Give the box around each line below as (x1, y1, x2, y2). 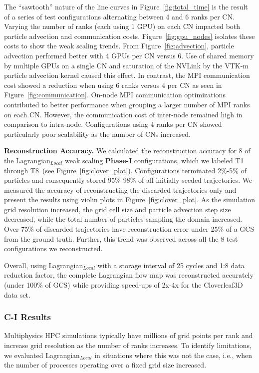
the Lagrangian (4, 155, 50, 165)
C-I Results (4, 311, 51, 323)
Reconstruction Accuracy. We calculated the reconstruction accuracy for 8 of (4, 145, 251, 156)
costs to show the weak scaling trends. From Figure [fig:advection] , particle (4, 40, 234, 51)
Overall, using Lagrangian (4, 260, 83, 270)
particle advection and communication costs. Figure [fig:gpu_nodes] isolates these (4, 30, 255, 41)
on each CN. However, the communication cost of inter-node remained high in (4, 109, 243, 119)
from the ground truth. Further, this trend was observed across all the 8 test (4, 233, 238, 244)
